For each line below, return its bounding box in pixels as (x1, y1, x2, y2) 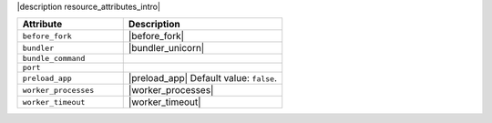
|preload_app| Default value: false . (128, 72, 278, 85)
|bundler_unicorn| (128, 42, 205, 55)
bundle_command (22, 54, 86, 64)
